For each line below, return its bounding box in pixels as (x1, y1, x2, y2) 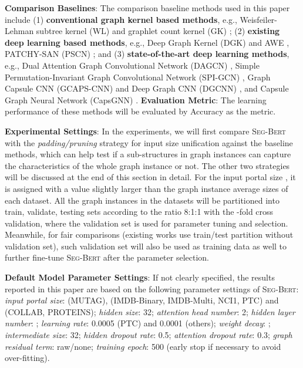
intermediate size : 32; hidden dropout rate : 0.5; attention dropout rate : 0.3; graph (5, 329, 292, 341)
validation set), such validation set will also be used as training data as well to (5, 239, 287, 252)
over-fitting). (5, 352, 50, 364)
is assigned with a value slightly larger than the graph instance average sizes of (5, 182, 288, 194)
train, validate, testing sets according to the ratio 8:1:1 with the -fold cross (5, 205, 274, 218)
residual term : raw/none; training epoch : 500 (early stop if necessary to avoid (5, 340, 281, 352)
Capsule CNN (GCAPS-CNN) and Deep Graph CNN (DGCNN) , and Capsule (5, 82, 289, 94)
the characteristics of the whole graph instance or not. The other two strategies (5, 159, 290, 171)
